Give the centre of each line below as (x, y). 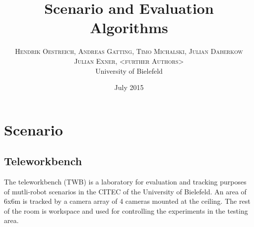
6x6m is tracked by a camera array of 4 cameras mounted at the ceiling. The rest (127, 201)
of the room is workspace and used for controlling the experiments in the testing (126, 210)
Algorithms (129, 27)
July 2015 (129, 87)
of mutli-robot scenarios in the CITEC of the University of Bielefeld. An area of (125, 191)
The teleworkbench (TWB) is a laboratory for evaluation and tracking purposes (125, 182)
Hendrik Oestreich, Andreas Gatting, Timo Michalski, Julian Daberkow (129, 51)
